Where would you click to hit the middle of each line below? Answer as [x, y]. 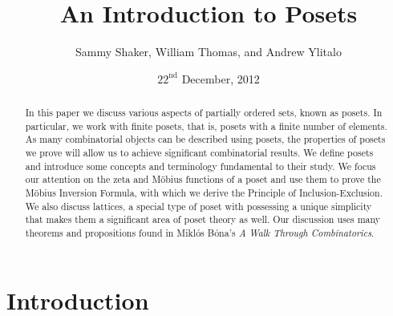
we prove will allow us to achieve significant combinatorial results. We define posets [199, 153]
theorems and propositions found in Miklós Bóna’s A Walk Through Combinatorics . [200, 233]
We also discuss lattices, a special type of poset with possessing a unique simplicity [199, 206]
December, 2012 [221, 78]
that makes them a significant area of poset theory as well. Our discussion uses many [203, 219]
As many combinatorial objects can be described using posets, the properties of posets [205, 139]
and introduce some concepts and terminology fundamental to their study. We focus [201, 166]
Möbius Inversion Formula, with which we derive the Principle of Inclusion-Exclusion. [204, 193]
